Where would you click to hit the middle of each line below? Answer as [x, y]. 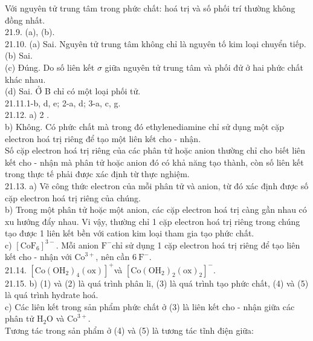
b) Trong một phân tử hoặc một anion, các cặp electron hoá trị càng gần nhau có [156, 209]
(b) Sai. [19, 55]
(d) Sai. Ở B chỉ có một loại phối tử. [73, 91]
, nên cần [113, 257]
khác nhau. [25, 79]
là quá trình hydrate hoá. [52, 295]
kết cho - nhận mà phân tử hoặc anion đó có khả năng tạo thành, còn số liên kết [154, 162]
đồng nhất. [25, 20]
